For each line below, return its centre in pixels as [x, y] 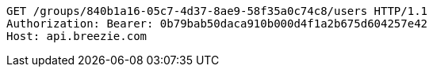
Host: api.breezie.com [77, 36]
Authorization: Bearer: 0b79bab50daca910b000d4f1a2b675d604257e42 [217, 24]
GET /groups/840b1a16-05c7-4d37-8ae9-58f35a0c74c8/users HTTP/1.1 [217, 11]
